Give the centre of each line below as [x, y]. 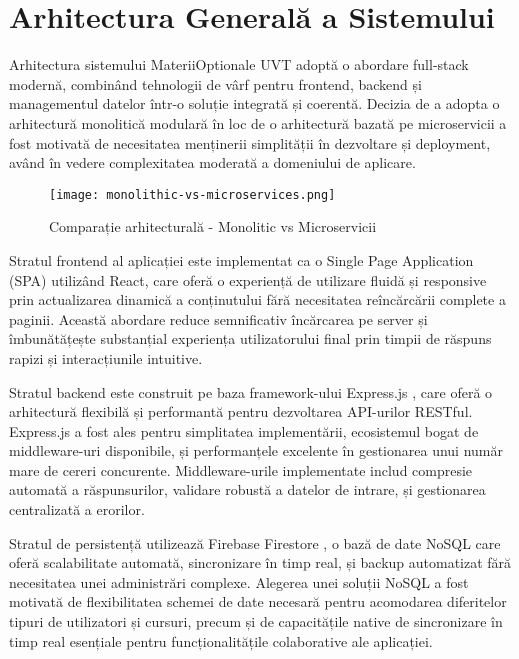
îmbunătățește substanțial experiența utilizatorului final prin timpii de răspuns [250, 338]
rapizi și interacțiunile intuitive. [106, 357]
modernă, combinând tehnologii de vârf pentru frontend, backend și [215, 83]
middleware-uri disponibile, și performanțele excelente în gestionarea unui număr [256, 450]
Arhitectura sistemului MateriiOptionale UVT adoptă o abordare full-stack [239, 64]
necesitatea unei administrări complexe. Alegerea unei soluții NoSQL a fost [239, 581]
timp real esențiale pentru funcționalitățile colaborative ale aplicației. [221, 640]
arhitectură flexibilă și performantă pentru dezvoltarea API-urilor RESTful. [241, 411]
